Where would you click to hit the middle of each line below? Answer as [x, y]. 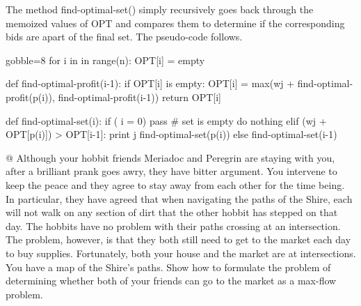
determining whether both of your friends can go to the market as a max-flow [171, 281]
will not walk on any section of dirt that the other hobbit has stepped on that [172, 212]
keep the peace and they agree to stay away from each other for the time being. [175, 184]
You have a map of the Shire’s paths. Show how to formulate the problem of [168, 267]
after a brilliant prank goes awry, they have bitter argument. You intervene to [171, 171]
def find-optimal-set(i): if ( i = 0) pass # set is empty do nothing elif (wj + [166, 120]
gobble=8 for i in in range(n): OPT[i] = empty [105, 60]
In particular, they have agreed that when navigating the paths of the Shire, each [179, 198]
